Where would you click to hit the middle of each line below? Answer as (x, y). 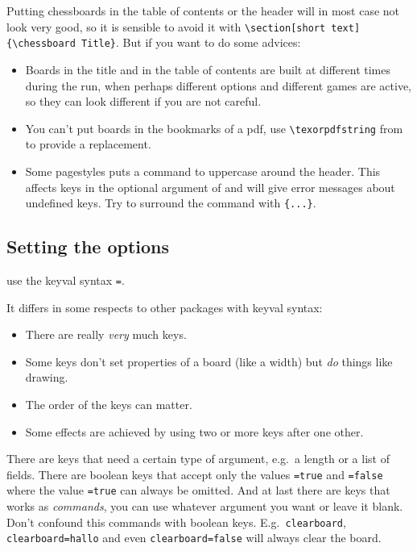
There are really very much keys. (106, 334)
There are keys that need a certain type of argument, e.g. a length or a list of (198, 459)
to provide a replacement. (88, 144)
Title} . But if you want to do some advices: (191, 42)
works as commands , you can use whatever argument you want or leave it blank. (205, 506)
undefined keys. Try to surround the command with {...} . (171, 203)
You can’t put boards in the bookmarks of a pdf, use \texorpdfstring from (214, 128)
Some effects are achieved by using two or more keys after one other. (194, 431)
